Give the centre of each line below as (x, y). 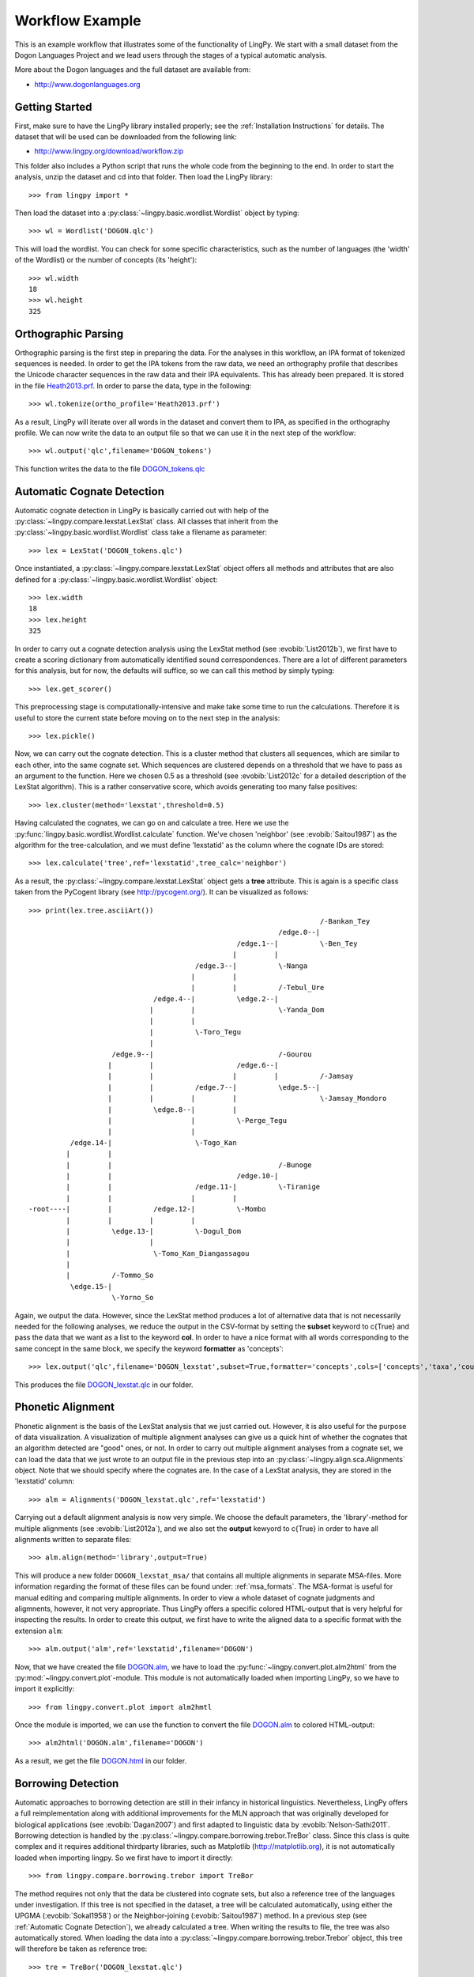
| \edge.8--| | (172, 1109)
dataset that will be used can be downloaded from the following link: (126, 137)
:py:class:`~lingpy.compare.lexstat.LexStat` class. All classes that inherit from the (147, 521)
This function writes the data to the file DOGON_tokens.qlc (110, 469)
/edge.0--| (299, 932)
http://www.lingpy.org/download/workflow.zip (109, 151)
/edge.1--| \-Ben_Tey (297, 943)
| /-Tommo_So (110, 1276)
